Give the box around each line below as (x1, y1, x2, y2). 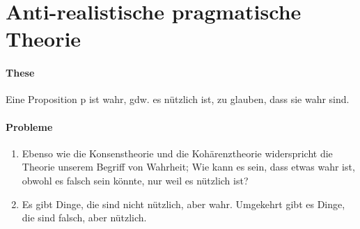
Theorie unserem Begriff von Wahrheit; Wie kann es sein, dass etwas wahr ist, (22, 159, 355, 174)
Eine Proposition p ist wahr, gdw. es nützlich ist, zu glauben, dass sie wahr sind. (6, 92, 350, 106)
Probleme (6, 119, 53, 134)
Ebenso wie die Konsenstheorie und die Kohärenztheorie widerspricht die (22, 145, 333, 160)
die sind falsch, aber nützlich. (22, 210, 147, 225)
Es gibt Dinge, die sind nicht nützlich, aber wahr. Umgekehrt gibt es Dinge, (22, 196, 345, 211)
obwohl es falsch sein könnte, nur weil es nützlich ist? (22, 173, 249, 187)
